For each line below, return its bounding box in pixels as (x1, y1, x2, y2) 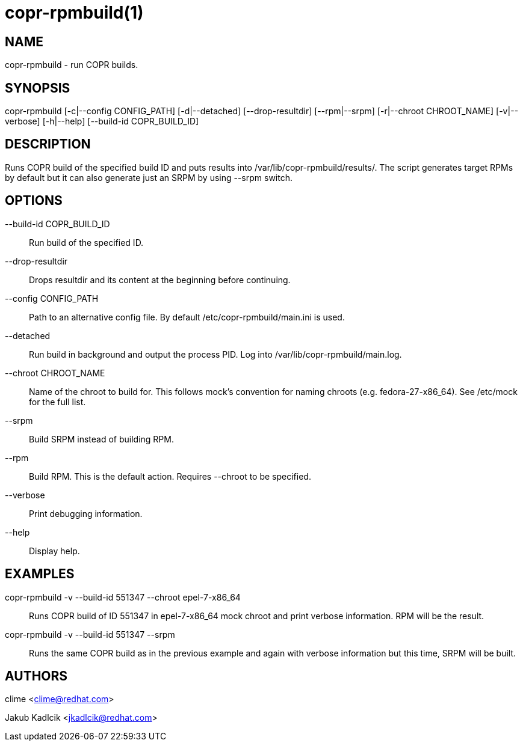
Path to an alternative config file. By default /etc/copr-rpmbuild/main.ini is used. (29, 311, 345, 322)
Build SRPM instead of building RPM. (29, 433, 174, 444)
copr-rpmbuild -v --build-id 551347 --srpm (5, 629, 175, 640)
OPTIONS (5, 193, 63, 209)
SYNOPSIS (5, 80, 70, 96)
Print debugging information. (29, 508, 143, 519)
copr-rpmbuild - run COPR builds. (5, 60, 138, 70)
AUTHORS (5, 668, 68, 683)
